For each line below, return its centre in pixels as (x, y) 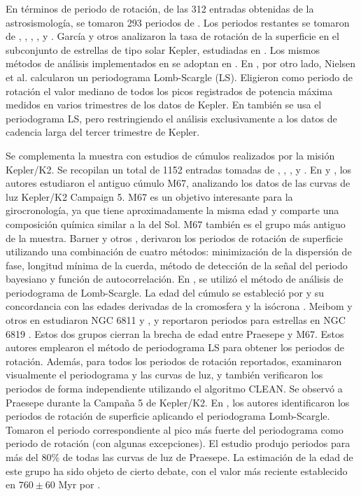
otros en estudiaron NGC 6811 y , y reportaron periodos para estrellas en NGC (176, 320)
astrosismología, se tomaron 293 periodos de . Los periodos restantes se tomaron (178, 22)
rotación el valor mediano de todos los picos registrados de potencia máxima (169, 91)
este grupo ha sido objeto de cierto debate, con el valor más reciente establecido (177, 470)
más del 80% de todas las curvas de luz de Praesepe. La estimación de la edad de (179, 457)
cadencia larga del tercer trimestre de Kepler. (103, 132)
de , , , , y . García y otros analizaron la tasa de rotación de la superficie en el (172, 36)
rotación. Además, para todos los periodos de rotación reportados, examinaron (174, 361)
